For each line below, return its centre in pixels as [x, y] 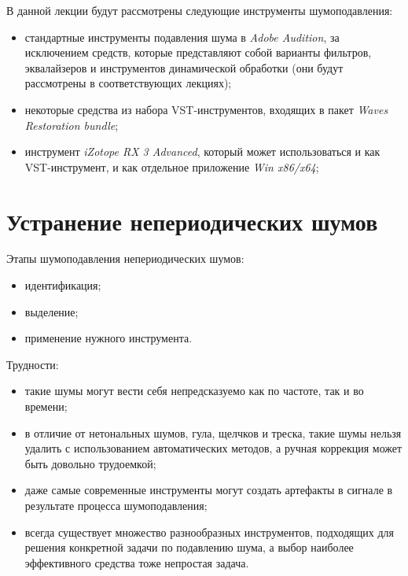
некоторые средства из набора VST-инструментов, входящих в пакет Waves [206, 109]
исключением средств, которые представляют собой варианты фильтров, [198, 52]
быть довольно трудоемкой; [90, 463]
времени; [46, 406]
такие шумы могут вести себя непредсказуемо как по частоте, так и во [194, 391]
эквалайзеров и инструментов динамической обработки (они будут [184, 67]
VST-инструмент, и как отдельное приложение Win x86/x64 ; [172, 166]
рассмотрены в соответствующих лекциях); [128, 83]
